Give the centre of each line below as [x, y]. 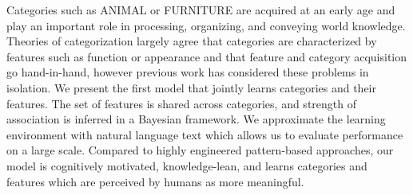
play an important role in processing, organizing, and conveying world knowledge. [206, 25]
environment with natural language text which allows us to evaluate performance [205, 134]
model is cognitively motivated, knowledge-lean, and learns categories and [187, 165]
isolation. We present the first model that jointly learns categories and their [191, 87]
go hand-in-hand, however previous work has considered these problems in [188, 72]
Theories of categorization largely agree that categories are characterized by [192, 41]
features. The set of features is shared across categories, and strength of [181, 103]
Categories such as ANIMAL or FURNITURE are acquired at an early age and [201, 10]
